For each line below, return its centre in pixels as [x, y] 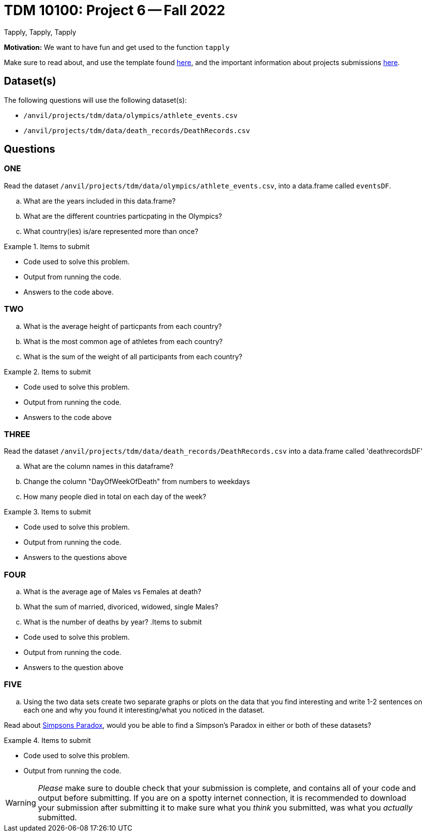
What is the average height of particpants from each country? [123, 326]
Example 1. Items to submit [47, 246]
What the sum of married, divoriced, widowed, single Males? [121, 607]
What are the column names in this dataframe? [98, 466]
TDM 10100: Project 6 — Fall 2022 [115, 10]
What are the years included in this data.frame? [100, 201]
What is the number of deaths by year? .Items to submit [113, 622]
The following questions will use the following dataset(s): [96, 100]
